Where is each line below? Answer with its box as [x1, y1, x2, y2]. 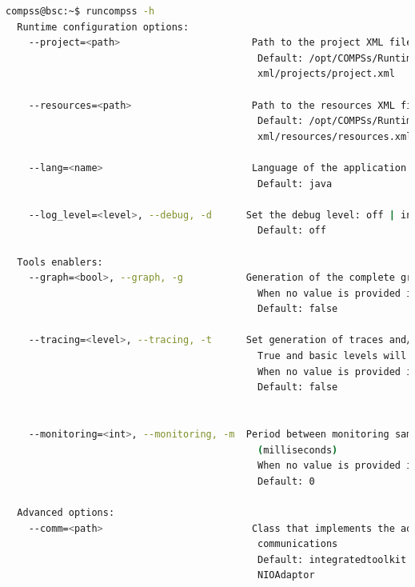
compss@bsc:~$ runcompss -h [6, 6, 155, 17]
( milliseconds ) [257, 444, 338, 456]
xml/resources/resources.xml [257, 130, 413, 142]
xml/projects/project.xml [257, 68, 395, 80]
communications [257, 538, 338, 550]
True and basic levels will [257, 350, 407, 362]
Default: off [257, 225, 326, 237]
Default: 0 [257, 475, 315, 487]
